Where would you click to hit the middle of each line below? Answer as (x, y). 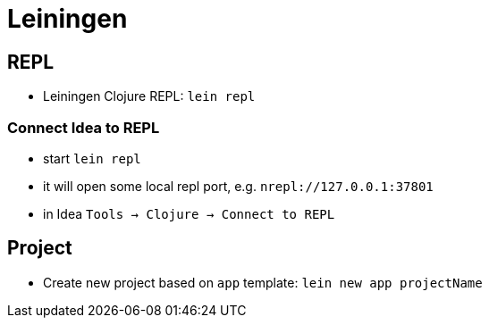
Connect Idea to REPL (84, 127)
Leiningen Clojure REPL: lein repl (149, 96)
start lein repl (92, 158)
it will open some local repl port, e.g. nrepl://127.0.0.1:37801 (238, 186)
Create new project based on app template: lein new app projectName (263, 282)
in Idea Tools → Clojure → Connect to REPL (189, 213)
